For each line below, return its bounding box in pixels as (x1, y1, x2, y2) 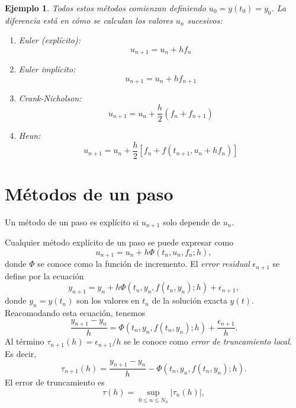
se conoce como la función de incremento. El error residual (37, 257, 250, 270)
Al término (5, 335, 44, 348)
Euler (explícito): (18, 34, 81, 46)
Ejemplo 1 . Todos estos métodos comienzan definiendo (5, 2, 206, 14)
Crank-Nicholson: (18, 92, 82, 104)
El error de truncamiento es (5, 376, 105, 388)
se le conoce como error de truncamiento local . (124, 335, 292, 348)
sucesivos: (187, 14, 223, 26)
